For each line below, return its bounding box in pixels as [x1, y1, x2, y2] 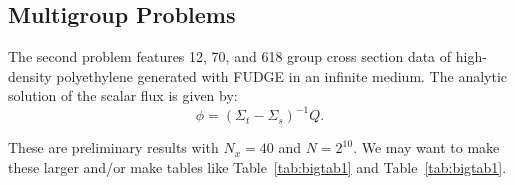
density [8, 65, 52, 86]
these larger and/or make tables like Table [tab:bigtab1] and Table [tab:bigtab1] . [8, 157, 507, 178]
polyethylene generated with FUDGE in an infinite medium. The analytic [56, 65, 508, 86]
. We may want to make [353, 137, 500, 158]
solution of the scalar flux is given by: [8, 85, 238, 106]
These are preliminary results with [8, 137, 219, 158]
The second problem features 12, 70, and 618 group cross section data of [8, 46, 452, 67]
